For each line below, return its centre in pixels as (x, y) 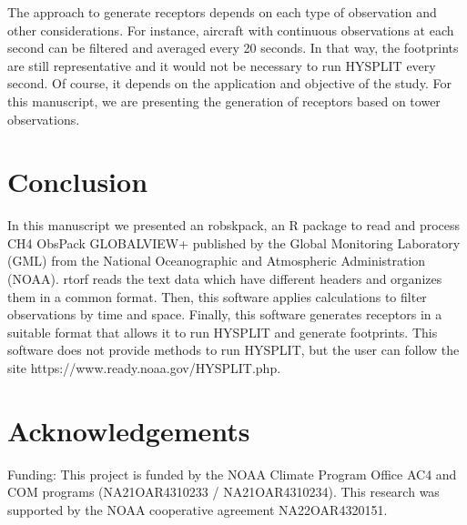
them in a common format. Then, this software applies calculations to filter (217, 296)
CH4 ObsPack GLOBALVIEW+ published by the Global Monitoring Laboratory (234, 242)
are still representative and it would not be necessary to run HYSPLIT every (222, 65)
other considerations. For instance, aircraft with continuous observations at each (231, 30)
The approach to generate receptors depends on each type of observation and (222, 12)
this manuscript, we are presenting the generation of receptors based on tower (224, 101)
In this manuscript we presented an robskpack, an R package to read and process (234, 225)
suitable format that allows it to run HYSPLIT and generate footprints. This (223, 332)
